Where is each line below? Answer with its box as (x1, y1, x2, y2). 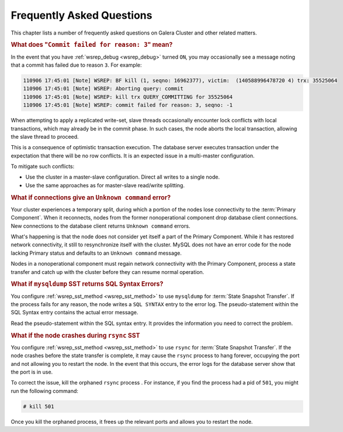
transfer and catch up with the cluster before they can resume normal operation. (11, 268, 205, 275)
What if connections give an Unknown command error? (11, 193, 171, 201)
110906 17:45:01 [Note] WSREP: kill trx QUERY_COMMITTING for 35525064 (23, 94, 233, 100)
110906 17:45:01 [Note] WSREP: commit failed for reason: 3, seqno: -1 (23, 102, 233, 108)
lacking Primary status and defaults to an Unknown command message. (11, 249, 182, 256)
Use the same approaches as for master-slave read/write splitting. (25, 181, 185, 188)
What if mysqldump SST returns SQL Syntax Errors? (11, 280, 164, 288)
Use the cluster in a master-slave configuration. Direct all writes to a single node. (25, 173, 220, 181)
